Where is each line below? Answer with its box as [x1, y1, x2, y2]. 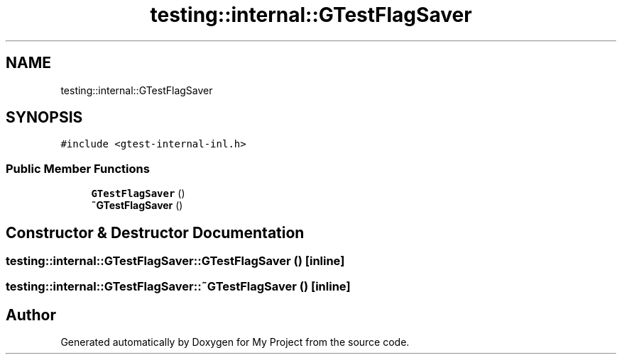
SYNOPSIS [6, 108, 83, 127]
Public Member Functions [6, 161, 150, 176]
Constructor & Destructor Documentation [6, 223, 305, 242]
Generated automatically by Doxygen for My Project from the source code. [60, 336, 410, 349]
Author [6, 305, 56, 324]
